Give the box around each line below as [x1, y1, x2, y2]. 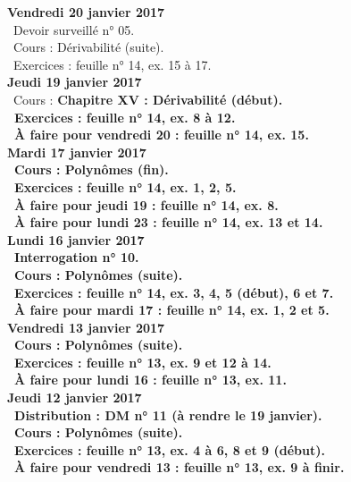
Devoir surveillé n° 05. [13, 20, 135, 38]
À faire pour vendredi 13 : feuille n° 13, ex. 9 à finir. [14, 458, 345, 477]
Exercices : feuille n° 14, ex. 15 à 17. [13, 55, 212, 73]
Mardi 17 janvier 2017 [7, 142, 146, 161]
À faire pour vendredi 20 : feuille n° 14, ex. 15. [14, 125, 309, 144]
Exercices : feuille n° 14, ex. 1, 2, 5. [14, 177, 237, 196]
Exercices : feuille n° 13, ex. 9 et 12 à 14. [14, 352, 272, 371]
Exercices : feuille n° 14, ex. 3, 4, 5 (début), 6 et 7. [14, 283, 334, 301]
